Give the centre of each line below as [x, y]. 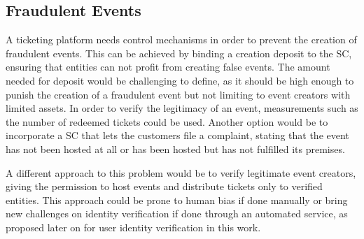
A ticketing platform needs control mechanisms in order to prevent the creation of [181, 39]
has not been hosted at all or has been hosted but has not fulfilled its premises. [175, 149]
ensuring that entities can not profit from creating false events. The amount [168, 67]
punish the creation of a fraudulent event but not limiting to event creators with [178, 94]
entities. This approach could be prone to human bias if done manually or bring [177, 200]
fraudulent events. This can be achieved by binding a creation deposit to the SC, [179, 53]
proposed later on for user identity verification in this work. [133, 227]
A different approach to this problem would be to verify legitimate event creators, [181, 172]
